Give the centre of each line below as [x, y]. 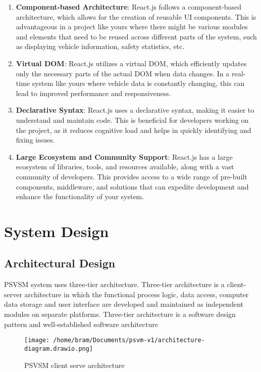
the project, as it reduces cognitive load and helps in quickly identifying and [134, 130]
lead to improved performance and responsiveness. [93, 93]
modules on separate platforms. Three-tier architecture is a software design [120, 314]
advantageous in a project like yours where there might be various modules [132, 27]
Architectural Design [60, 263]
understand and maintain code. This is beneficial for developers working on [132, 120]
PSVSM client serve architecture [74, 365]
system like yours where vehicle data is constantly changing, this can [138, 83]
